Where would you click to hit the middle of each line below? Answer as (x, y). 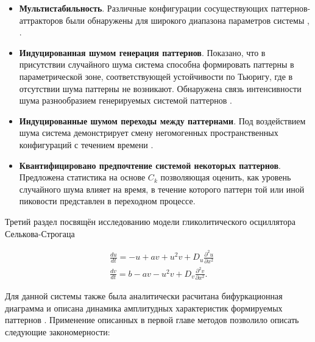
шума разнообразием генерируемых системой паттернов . (126, 100)
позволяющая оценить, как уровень (226, 177)
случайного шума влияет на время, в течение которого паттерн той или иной (162, 189)
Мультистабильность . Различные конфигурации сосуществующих (144, 8)
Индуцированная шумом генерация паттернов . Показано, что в (142, 52)
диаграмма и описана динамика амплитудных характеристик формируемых (144, 308)
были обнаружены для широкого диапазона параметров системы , (188, 20)
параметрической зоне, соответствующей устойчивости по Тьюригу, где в (156, 76)
